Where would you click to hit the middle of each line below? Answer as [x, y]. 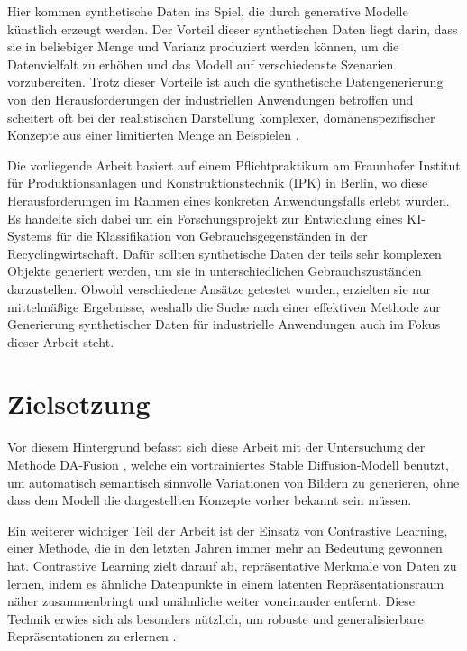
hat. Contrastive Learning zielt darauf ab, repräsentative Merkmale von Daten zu [232, 565]
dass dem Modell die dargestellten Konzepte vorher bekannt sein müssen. [210, 500]
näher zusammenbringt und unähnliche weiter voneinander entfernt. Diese [211, 601]
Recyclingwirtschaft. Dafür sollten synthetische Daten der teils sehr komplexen [224, 253]
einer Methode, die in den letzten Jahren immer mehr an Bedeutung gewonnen [225, 548]
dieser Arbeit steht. [61, 341]
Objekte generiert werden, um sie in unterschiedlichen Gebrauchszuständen [215, 271]
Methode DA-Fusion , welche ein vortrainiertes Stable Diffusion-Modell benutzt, [228, 464]
